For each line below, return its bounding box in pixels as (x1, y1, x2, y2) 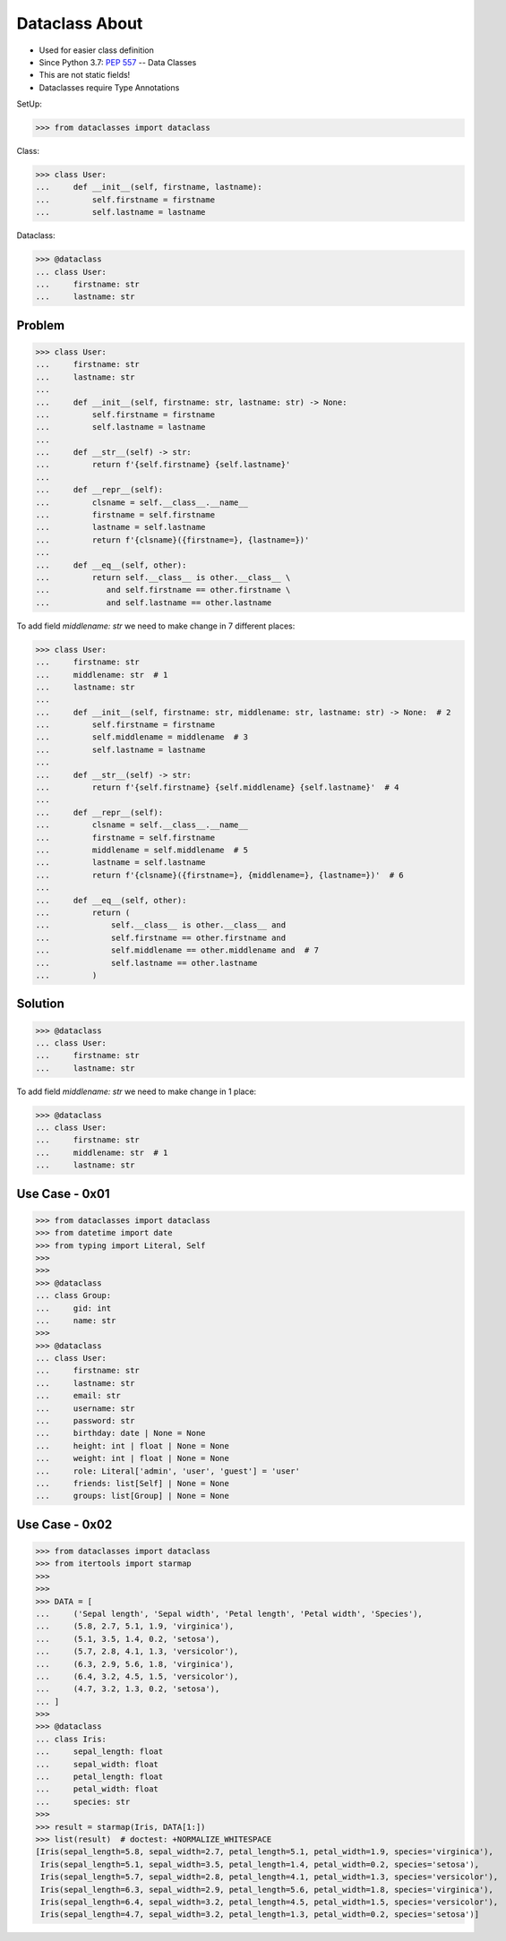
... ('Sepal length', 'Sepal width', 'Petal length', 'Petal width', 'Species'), (35, 1608, 423, 1619)
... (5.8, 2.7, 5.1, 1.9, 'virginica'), (35, 1621, 235, 1631)
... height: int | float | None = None (35, 1441, 230, 1450)
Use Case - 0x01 (16, 1186, 110, 1201)
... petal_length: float (35, 1772, 164, 1782)
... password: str (35, 1415, 135, 1426)
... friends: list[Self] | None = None (35, 1478, 230, 1488)
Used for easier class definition (39, 45, 154, 56)
